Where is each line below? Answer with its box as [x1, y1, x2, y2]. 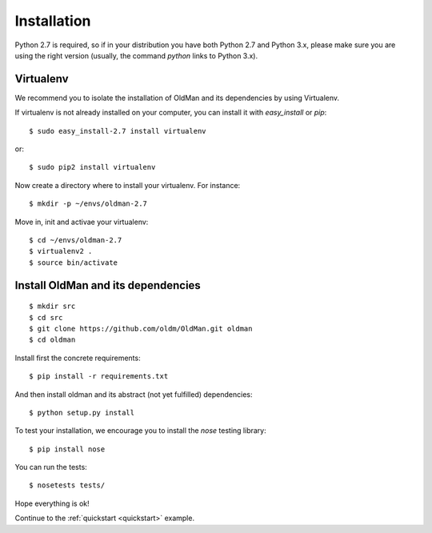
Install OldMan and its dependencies [14, 279, 202, 292]
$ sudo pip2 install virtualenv [29, 162, 156, 172]
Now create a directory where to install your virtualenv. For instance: [14, 180, 241, 190]
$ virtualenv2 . [29, 246, 93, 256]
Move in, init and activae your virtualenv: [14, 217, 149, 226]
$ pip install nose [29, 444, 106, 454]
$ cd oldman [29, 335, 76, 344]
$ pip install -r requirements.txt [29, 372, 169, 381]
